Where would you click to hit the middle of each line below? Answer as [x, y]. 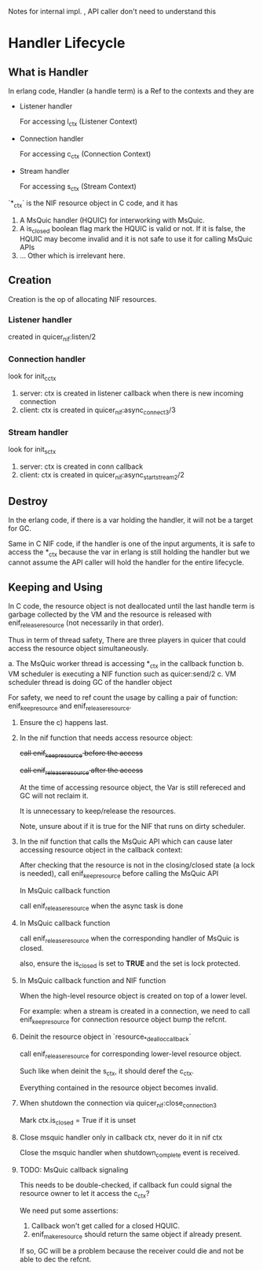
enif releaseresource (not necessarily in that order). [86, 624]
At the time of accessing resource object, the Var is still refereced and [132, 788]
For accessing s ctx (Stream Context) [78, 187]
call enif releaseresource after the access [81, 771]
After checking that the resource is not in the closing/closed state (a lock [137, 865]
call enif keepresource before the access [81, 754]
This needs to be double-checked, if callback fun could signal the [126, 1185]
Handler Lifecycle [67, 43]
